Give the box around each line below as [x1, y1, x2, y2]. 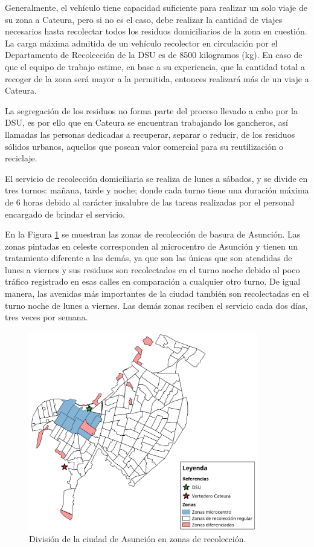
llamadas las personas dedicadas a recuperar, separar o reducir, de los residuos [5, 128, 295, 140]
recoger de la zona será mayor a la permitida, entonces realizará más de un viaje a [5, 72, 309, 85]
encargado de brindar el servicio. [5, 207, 125, 220]
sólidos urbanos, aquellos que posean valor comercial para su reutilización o [5, 140, 284, 152]
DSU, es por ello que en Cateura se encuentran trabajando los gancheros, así [5, 116, 288, 129]
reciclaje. [5, 152, 37, 164]
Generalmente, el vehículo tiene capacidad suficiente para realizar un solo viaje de [5, 1, 307, 13]
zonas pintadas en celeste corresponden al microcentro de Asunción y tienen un [5, 239, 298, 252]
